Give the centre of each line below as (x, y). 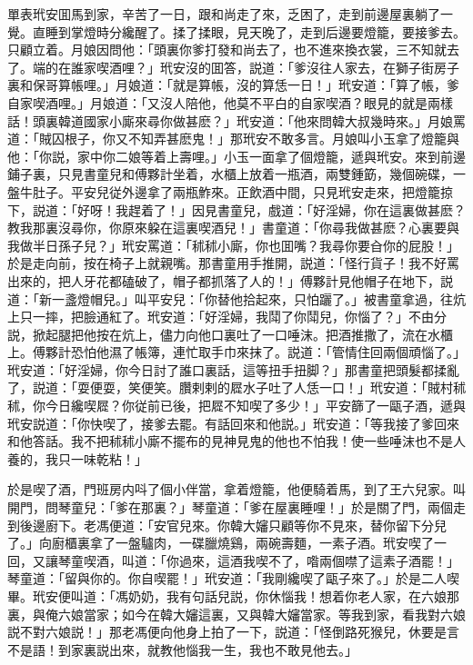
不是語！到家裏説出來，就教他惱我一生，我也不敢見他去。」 (182, 649)
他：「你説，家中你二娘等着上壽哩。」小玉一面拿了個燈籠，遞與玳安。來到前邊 (236, 156)
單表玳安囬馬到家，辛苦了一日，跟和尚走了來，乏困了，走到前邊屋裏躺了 (224, 14)
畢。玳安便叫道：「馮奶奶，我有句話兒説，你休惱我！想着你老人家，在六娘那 (233, 596)
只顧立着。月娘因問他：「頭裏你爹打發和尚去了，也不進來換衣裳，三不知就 (227, 50)
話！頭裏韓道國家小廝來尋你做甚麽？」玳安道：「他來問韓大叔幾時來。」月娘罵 (236, 120)
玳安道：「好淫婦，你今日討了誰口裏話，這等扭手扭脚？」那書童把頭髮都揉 (227, 369)
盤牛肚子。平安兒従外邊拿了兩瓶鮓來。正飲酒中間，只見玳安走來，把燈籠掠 (230, 191)
